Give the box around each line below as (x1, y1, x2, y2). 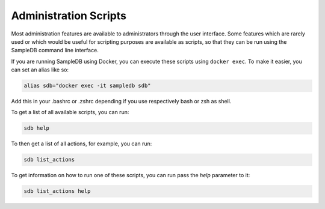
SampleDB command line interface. (11, 47, 99, 54)
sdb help (23, 125, 50, 132)
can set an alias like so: (11, 66, 69, 73)
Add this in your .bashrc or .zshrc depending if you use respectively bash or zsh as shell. (11, 98, 232, 105)
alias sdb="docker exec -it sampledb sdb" (23, 82, 151, 89)
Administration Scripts (11, 9, 126, 22)
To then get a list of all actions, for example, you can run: (11, 140, 152, 147)
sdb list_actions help (23, 188, 91, 195)
